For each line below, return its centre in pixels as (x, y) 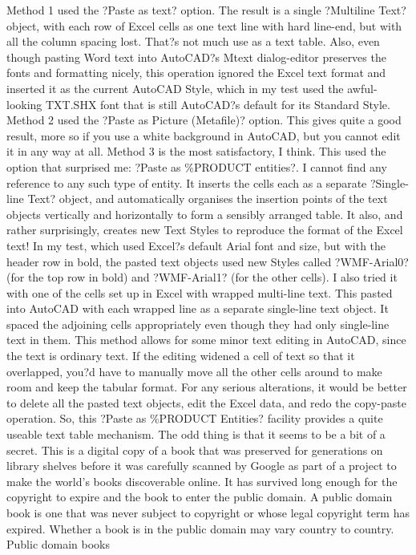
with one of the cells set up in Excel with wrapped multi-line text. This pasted (200, 292)
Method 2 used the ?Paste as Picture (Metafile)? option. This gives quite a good (204, 120)
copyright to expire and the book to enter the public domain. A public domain (200, 497)
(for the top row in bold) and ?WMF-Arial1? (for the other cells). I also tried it (202, 277)
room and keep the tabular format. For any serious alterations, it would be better (207, 387)
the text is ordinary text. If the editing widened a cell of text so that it (181, 356)
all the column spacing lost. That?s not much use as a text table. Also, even (193, 41)
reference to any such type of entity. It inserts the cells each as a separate (187, 182)
